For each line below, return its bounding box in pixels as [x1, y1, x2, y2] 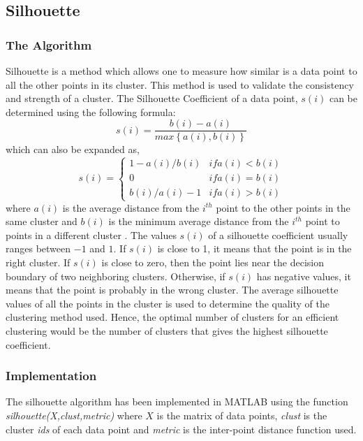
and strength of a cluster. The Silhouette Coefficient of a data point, [6, 91, 298, 106]
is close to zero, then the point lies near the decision [101, 254, 325, 269]
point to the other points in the [216, 200, 350, 215]
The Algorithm [6, 36, 92, 53]
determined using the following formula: [6, 104, 176, 119]
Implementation [6, 367, 97, 384]
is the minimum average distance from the [108, 214, 289, 229]
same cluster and [6, 214, 77, 229]
